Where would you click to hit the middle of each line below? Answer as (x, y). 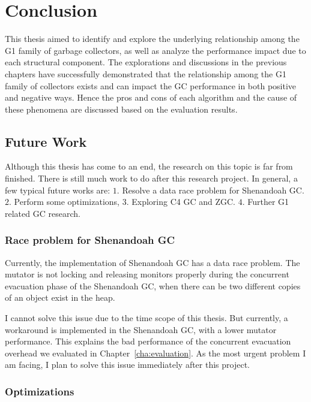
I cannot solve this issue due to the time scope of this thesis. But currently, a (146, 318)
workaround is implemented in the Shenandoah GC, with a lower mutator (141, 329)
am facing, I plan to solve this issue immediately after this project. (128, 365)
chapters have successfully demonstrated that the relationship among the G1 (146, 73)
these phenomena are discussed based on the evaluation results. (121, 109)
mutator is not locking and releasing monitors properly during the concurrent (147, 274)
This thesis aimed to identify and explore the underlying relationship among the (152, 39)
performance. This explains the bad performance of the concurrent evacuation (148, 341)
